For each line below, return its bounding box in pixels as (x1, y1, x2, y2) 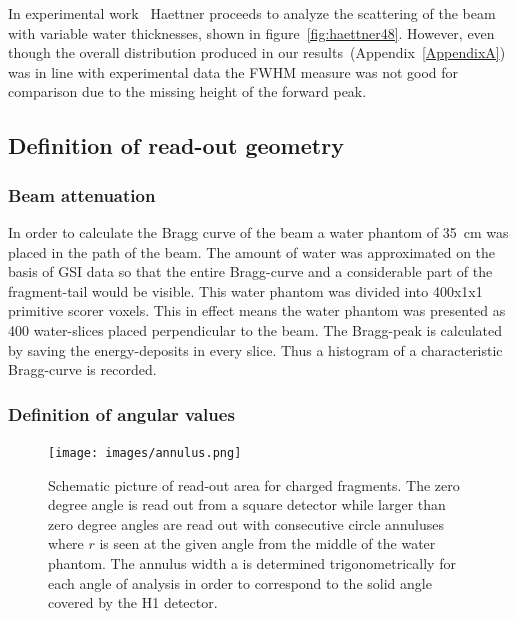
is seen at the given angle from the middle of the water (99, 533, 436, 554)
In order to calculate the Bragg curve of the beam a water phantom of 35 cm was (8, 221, 509, 242)
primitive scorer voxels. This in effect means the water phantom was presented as (8, 300, 506, 321)
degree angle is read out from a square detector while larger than (48, 494, 446, 515)
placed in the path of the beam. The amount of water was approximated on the (8, 241, 496, 262)
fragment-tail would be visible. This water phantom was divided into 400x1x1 (8, 280, 483, 301)
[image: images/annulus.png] (48, 445, 242, 460)
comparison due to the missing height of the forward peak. (8, 81, 367, 102)
